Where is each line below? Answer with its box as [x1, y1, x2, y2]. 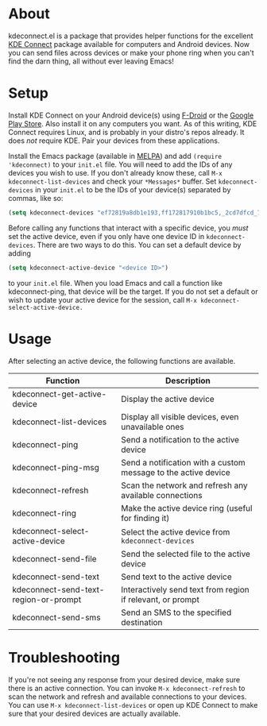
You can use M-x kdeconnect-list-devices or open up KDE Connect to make [8, 700, 258, 709]
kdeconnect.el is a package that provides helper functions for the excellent [8, 31, 253, 41]
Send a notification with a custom [121, 457, 246, 468]
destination [121, 616, 163, 628]
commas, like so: [8, 193, 64, 203]
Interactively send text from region [121, 584, 250, 595]
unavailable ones [121, 421, 184, 432]
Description [165, 375, 211, 386]
